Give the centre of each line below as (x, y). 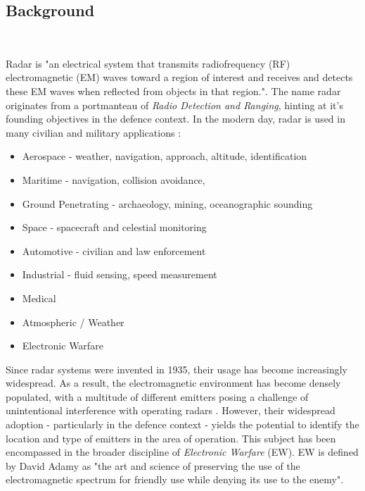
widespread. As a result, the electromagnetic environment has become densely (173, 383)
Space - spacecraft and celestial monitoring (114, 227)
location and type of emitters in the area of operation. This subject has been (171, 438)
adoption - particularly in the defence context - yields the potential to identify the (182, 424)
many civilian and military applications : (94, 132)
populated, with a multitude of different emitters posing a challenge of (157, 396)
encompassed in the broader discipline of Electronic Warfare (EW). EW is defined (182, 452)
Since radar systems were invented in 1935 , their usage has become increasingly (177, 369)
